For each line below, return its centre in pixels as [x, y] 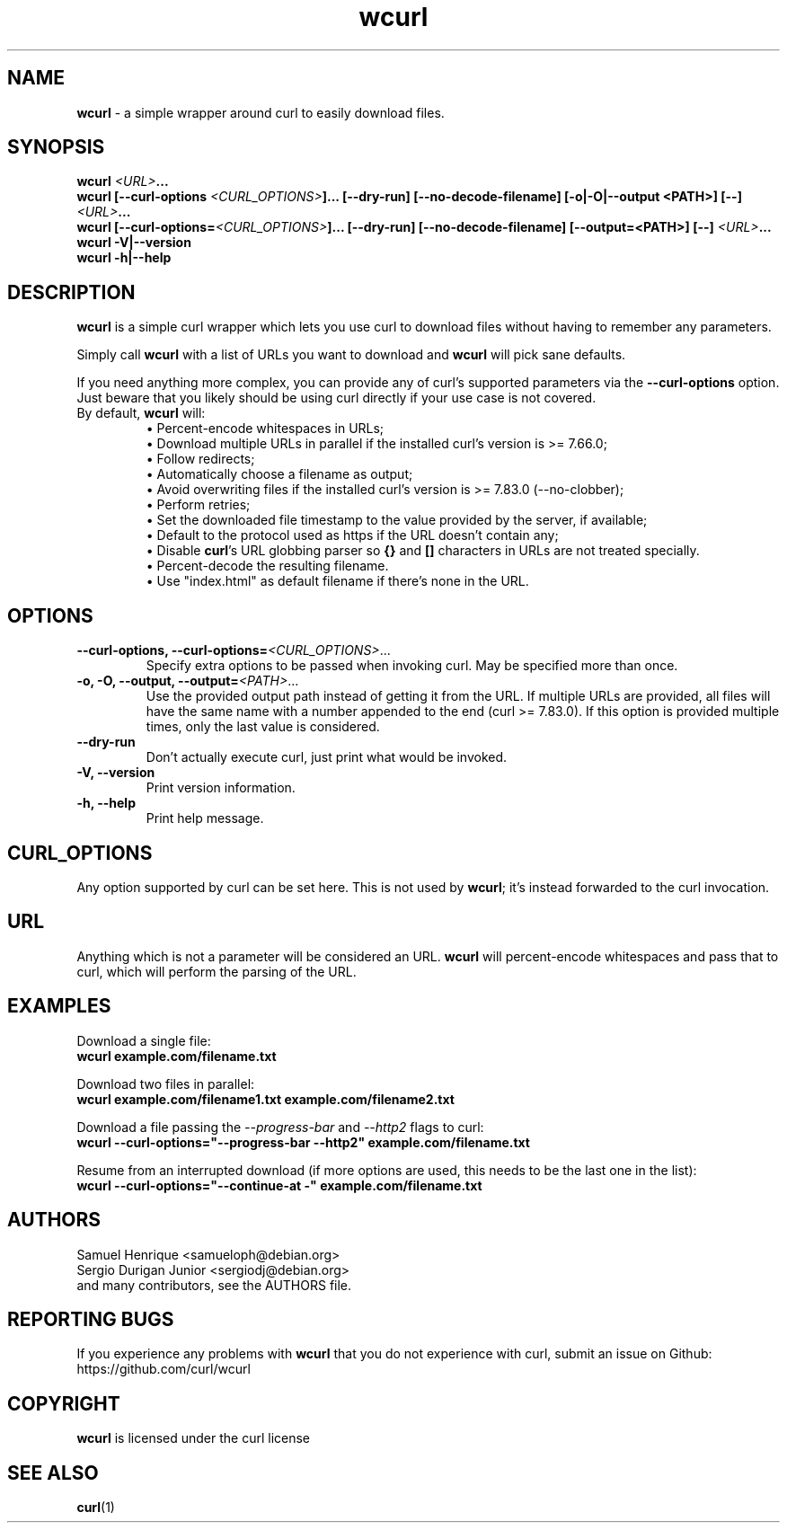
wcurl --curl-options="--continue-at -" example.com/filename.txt [279, 1185]
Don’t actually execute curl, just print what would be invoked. [327, 757]
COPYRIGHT [64, 1403]
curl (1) [96, 1508]
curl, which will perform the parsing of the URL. [217, 971]
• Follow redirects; [200, 459]
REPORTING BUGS [91, 1319]
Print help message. [205, 818]
